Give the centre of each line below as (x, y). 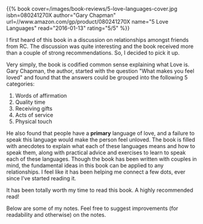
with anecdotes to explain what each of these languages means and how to (101, 146)
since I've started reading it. (41, 178)
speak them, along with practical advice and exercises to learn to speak (96, 152)
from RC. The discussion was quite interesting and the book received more (100, 46)
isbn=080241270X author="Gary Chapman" (61, 15)
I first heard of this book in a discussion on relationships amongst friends (98, 40)
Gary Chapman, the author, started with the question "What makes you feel (100, 71)
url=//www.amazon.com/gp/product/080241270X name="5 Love (88, 22)
